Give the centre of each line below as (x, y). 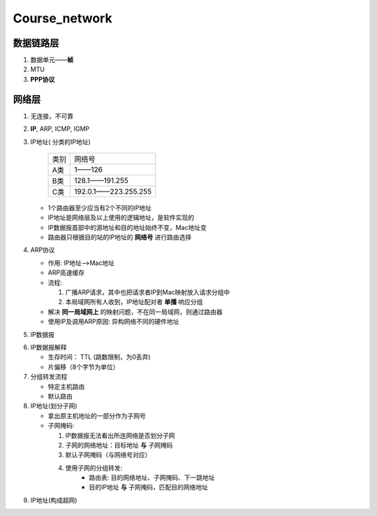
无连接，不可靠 (52, 116)
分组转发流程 (49, 377)
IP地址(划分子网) (54, 406)
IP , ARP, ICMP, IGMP (60, 129)
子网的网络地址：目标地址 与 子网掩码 (119, 445)
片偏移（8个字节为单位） (83, 366)
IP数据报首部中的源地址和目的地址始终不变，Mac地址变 (127, 227)
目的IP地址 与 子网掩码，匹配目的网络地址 (149, 487)
